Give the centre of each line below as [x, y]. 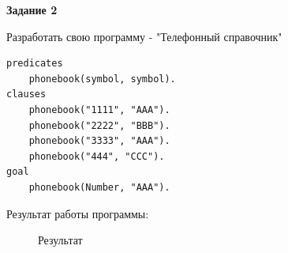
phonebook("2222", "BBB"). [99, 125]
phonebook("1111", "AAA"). [99, 110]
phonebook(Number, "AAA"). [99, 187]
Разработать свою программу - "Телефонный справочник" [144, 36]
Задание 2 [32, 9]
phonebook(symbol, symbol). [102, 79]
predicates [35, 64]
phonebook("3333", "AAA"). [99, 141]
